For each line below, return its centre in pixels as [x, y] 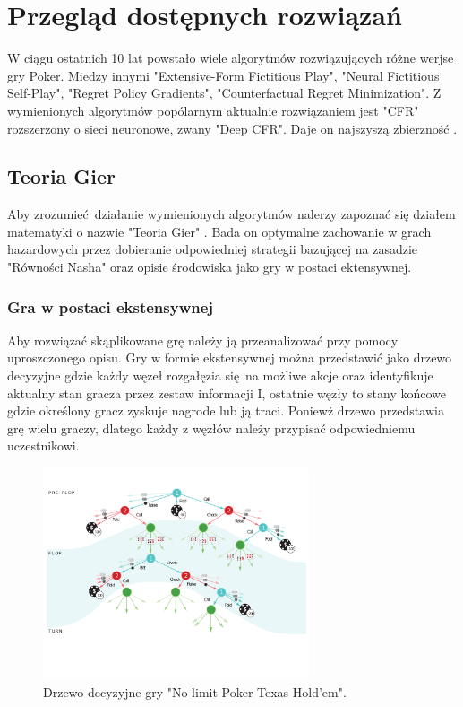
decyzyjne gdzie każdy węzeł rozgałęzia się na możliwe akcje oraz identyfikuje [220, 375]
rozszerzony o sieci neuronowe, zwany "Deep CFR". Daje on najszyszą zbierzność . [232, 128]
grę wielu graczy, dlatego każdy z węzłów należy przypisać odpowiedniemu [211, 428]
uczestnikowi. [43, 445]
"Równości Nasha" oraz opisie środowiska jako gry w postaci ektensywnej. [210, 267]
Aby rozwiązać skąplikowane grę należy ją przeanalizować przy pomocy [203, 340]
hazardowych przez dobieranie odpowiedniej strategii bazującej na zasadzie [213, 249]
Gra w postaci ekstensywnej [111, 306]
